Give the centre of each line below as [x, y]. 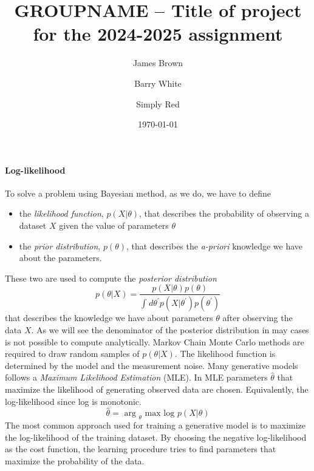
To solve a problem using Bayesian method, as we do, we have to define [138, 193]
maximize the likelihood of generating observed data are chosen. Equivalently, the [157, 389]
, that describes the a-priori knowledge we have [214, 246]
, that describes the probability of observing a [224, 213]
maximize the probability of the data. [75, 460]
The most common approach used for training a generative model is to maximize [155, 425]
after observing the [258, 318]
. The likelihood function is [225, 354]
